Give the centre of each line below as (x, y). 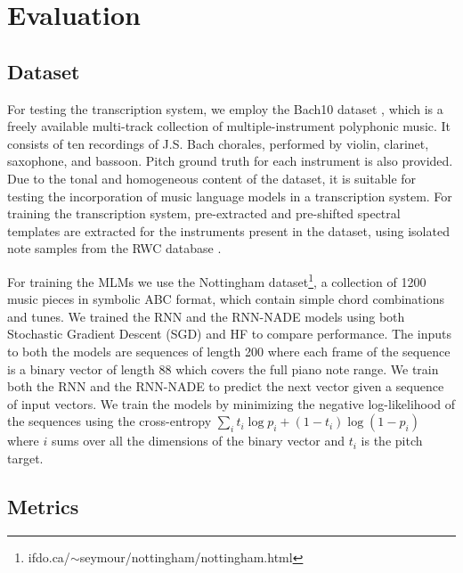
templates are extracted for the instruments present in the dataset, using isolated (228, 230)
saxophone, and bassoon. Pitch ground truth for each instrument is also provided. (230, 161)
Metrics (43, 506)
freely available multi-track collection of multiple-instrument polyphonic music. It (229, 126)
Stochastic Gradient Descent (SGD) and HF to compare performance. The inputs (229, 334)
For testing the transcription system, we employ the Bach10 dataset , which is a (225, 108)
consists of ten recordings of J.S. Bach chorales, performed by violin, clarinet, (218, 143)
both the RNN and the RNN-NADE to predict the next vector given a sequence (226, 386)
